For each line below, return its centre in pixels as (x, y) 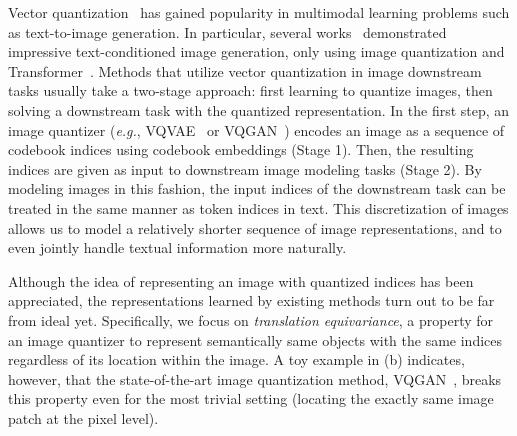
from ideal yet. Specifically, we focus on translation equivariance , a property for (251, 319)
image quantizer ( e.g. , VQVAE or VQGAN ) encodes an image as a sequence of (256, 129)
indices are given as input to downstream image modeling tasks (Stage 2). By (245, 168)
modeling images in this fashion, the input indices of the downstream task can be (257, 188)
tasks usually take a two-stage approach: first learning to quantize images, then (250, 90)
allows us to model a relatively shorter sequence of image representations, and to (255, 227)
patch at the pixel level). (83, 417)
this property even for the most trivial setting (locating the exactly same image (251, 398)
